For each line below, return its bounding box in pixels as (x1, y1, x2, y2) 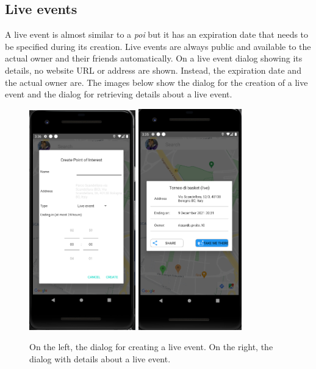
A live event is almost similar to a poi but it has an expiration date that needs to (5, 28, 309, 41)
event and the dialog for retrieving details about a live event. (5, 88, 232, 100)
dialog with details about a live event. (29, 352, 171, 365)
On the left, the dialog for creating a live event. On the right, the (29, 340, 273, 353)
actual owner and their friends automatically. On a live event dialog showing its (5, 52, 303, 65)
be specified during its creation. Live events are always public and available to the (5, 40, 311, 52)
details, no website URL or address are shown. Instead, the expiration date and (5, 63, 301, 76)
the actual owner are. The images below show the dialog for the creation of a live (5, 76, 308, 88)
